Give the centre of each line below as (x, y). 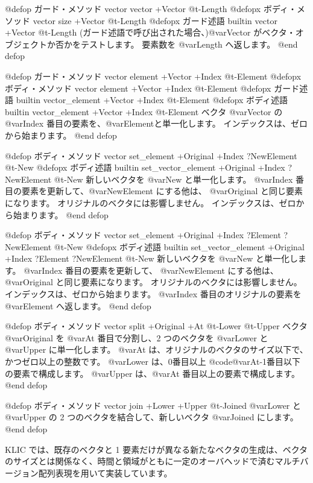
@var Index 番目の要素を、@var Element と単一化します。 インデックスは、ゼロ (156, 123)
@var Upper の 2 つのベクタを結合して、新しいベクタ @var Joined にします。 (152, 417)
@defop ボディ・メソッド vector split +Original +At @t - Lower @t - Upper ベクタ (156, 326)
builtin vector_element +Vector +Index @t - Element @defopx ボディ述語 (152, 100)
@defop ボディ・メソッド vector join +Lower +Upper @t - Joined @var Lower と (153, 405)
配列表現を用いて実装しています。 (105, 472)
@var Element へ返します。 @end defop (78, 305)
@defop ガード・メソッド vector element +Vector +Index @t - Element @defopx (153, 76)
